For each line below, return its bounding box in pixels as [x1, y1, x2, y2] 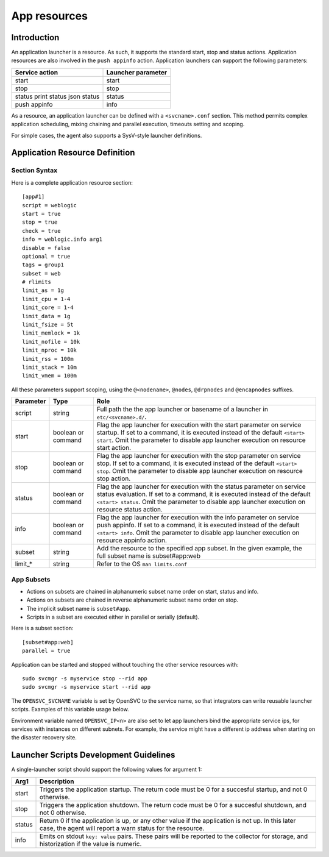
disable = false [22, 244, 71, 251]
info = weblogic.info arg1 [22, 236, 103, 243]
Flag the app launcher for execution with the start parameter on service [96, 421, 302, 429]
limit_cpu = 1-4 [22, 296, 71, 302]
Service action [15, 68, 58, 76]
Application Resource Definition [11, 148, 135, 158]
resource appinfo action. [96, 536, 167, 545]
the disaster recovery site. [11, 734, 77, 741]
